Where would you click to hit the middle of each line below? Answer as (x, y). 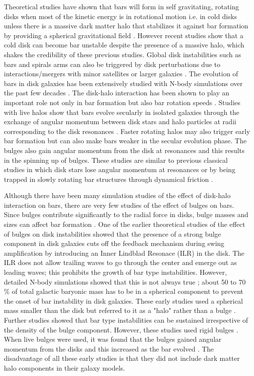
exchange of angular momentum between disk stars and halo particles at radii (120, 122)
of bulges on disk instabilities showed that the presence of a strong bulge (113, 233)
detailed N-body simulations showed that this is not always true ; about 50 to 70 (125, 281)
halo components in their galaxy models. (64, 367)
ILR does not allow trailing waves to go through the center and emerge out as (120, 262)
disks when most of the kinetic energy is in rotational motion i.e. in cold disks (120, 16)
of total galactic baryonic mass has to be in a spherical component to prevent (128, 291)
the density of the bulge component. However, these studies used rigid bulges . (121, 329)
